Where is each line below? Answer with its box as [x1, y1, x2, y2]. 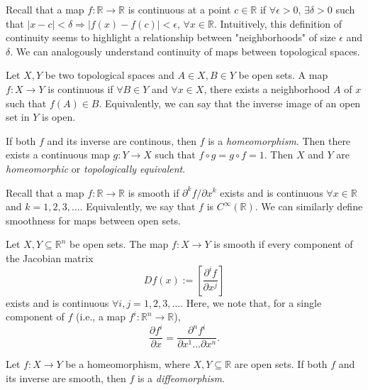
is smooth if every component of [213, 237, 353, 251]
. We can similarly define [255, 199, 363, 214]
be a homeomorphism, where [65, 357, 190, 372]
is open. [41, 109, 76, 124]
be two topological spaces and [45, 67, 174, 82]
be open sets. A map [238, 67, 328, 82]
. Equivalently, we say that [79, 199, 196, 214]
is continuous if [48, 81, 113, 96]
